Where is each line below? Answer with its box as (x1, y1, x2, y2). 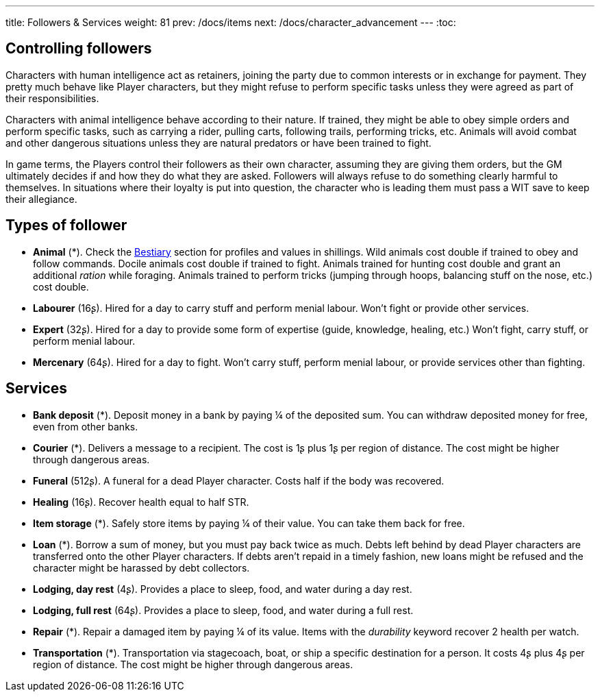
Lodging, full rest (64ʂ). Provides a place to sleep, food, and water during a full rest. (33, 604, 414, 616)
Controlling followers (5, 40, 152, 58)
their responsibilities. (5, 92, 99, 104)
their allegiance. (5, 193, 77, 205)
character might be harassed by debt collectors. (33, 561, 250, 574)
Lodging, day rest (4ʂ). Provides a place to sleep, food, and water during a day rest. (33, 583, 412, 595)
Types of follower (5, 217, 127, 234)
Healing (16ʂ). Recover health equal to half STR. (33, 496, 249, 508)
